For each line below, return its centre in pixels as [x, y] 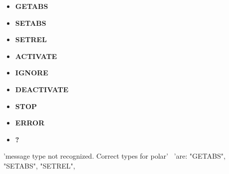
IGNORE [32, 73]
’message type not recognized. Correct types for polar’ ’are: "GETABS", [114, 156]
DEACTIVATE [42, 89]
